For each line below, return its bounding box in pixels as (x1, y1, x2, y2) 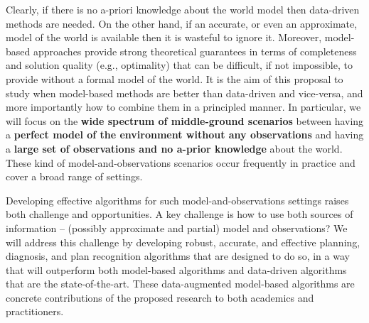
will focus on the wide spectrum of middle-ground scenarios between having (6, 113, 364, 128)
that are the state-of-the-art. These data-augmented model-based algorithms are (6, 276, 355, 291)
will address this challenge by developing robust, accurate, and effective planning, (6, 234, 360, 249)
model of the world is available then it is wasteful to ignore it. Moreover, (6, 30, 322, 45)
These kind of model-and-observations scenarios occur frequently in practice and (6, 155, 355, 170)
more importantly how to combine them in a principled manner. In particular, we (6, 99, 361, 114)
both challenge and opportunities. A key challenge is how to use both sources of (6, 207, 353, 221)
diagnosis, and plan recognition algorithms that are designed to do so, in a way (6, 248, 350, 263)
